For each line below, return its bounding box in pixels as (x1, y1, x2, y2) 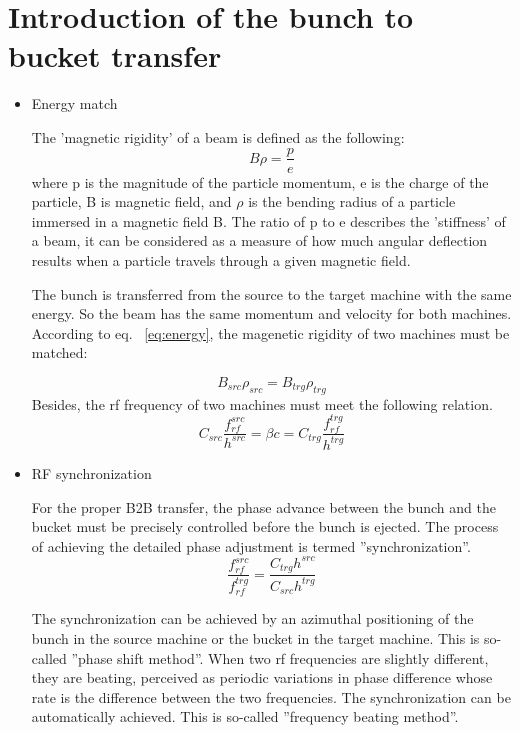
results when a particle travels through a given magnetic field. (31, 249, 411, 270)
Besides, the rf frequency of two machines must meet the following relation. (31, 393, 493, 414)
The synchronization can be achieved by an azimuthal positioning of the (31, 608, 474, 629)
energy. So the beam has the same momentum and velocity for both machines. (31, 303, 512, 324)
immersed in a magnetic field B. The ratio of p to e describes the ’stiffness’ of (31, 210, 506, 231)
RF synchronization (31, 462, 152, 483)
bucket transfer (8, 35, 222, 76)
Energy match (31, 93, 118, 114)
